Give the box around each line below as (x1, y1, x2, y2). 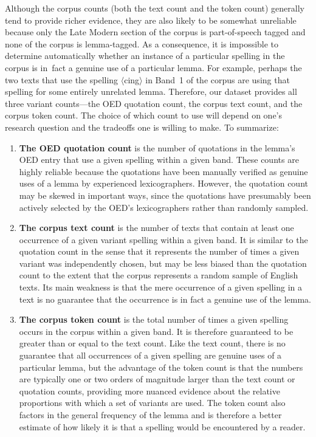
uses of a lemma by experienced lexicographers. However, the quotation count (19, 177, 308, 190)
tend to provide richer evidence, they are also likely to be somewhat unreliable (5, 13, 297, 26)
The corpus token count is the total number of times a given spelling (19, 313, 289, 326)
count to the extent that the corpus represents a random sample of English (19, 269, 298, 281)
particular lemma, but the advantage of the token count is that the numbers (19, 360, 303, 373)
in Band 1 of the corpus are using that (145, 73, 290, 86)
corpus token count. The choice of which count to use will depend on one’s (5, 109, 283, 122)
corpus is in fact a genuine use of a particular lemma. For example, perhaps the (5, 61, 302, 74)
